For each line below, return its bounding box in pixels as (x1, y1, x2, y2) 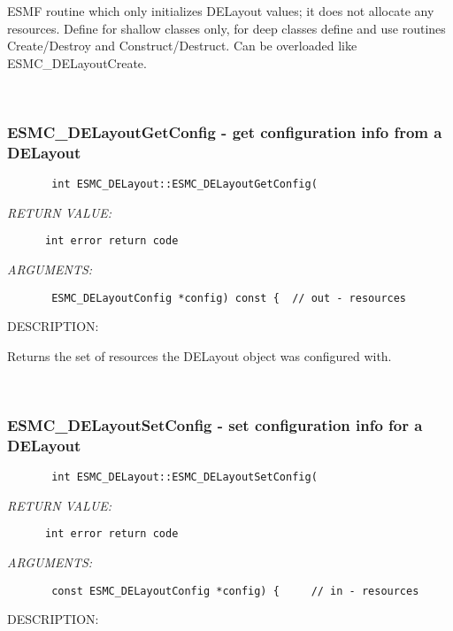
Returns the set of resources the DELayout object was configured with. (7, 346, 392, 365)
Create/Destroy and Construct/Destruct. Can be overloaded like (7, 36, 357, 55)
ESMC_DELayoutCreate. (7, 53, 147, 72)
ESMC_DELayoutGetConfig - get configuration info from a (7, 120, 442, 142)
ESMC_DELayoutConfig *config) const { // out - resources (51, 291, 407, 304)
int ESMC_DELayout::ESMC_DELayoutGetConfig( (51, 178, 318, 191)
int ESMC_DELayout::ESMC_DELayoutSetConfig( (51, 471, 318, 484)
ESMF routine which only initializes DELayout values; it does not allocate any (7, 2, 434, 19)
